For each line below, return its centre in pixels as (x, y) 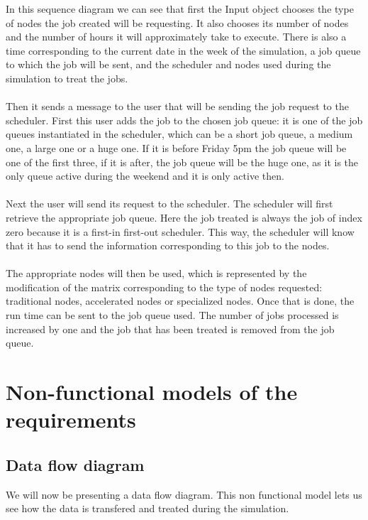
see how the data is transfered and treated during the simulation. (147, 508)
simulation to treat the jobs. (67, 78)
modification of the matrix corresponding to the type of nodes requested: (164, 287)
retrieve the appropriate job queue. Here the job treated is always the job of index (184, 217)
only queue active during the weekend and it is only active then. (145, 176)
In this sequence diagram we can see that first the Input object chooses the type (180, 9)
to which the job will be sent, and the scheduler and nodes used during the (168, 64)
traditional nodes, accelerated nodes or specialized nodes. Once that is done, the (180, 301)
